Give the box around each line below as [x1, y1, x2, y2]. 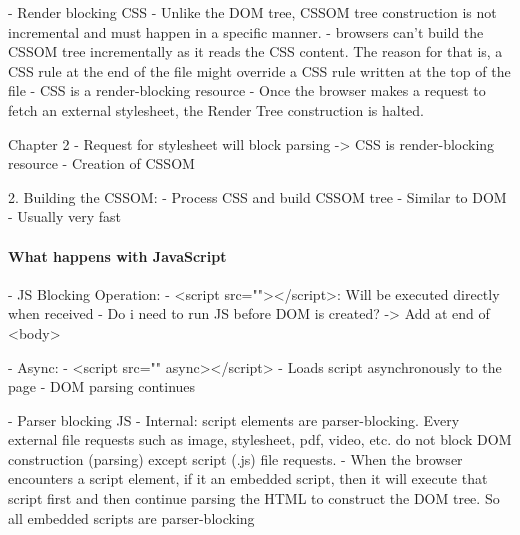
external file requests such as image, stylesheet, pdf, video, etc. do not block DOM [8, 429, 512, 450]
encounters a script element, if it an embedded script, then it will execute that [8, 468, 488, 489]
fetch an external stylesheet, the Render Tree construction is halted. [8, 99, 424, 120]
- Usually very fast [8, 206, 121, 227]
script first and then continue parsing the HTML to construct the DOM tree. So [8, 488, 500, 509]
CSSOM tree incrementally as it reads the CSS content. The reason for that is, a [8, 41, 503, 62]
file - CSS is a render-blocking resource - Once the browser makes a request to [8, 80, 486, 101]
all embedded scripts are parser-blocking [8, 507, 255, 528]
